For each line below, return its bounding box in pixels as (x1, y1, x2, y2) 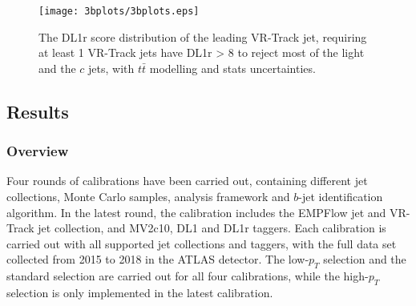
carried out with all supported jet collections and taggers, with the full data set (6, 235, 397, 252)
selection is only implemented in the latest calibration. (6, 284, 273, 300)
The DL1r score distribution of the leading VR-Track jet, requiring (38, 28, 367, 45)
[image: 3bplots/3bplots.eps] (38, 6, 200, 17)
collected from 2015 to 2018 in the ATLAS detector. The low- (6, 251, 309, 268)
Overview (6, 141, 69, 161)
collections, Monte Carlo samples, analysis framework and (6, 188, 290, 205)
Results (6, 99, 69, 123)
